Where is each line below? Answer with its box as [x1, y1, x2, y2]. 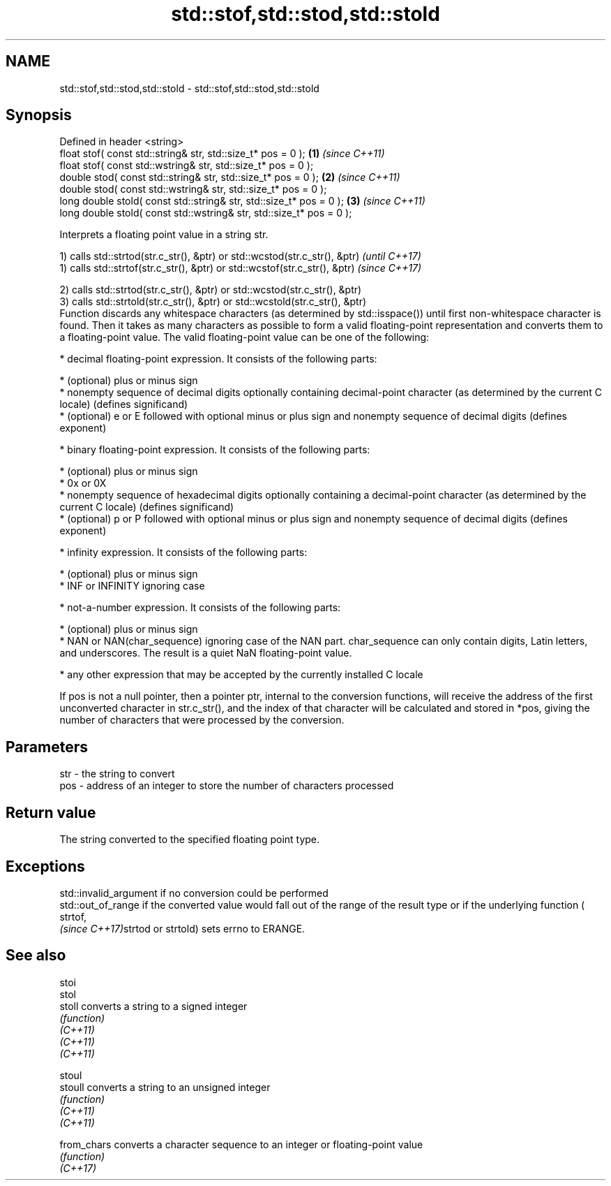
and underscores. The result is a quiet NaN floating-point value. [59, 647, 352, 659]
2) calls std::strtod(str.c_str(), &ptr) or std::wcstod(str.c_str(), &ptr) [59, 284, 362, 296]
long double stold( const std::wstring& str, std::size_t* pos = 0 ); [59, 207, 352, 219]
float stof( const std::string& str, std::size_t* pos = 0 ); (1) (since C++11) [59, 147, 385, 160]
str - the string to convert [59, 768, 175, 780]
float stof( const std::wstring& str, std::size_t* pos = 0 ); [59, 159, 314, 172]
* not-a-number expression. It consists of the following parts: [59, 601, 341, 614]
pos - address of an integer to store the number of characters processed [59, 779, 394, 792]
